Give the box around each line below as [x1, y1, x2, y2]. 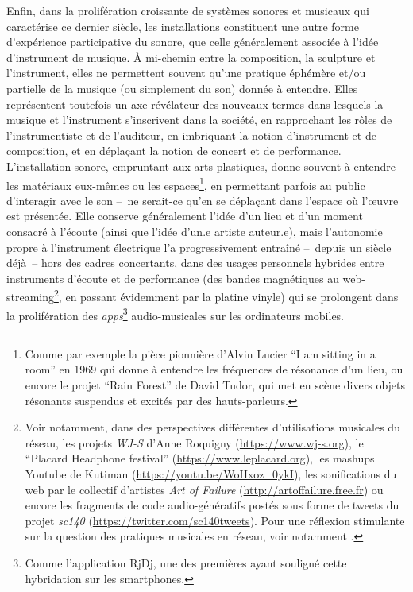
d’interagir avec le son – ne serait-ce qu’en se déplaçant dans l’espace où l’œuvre [6, 192, 399, 208]
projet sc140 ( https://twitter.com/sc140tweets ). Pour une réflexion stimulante [25, 512, 405, 528]
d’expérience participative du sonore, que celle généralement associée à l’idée [6, 33, 379, 50]
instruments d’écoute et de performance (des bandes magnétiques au [6, 269, 339, 286]
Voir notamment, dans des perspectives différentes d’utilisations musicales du [25, 419, 400, 435]
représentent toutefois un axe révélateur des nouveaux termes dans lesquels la [6, 95, 384, 112]
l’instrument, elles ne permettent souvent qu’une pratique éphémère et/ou [6, 64, 366, 81]
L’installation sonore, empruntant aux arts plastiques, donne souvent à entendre [6, 157, 396, 174]
